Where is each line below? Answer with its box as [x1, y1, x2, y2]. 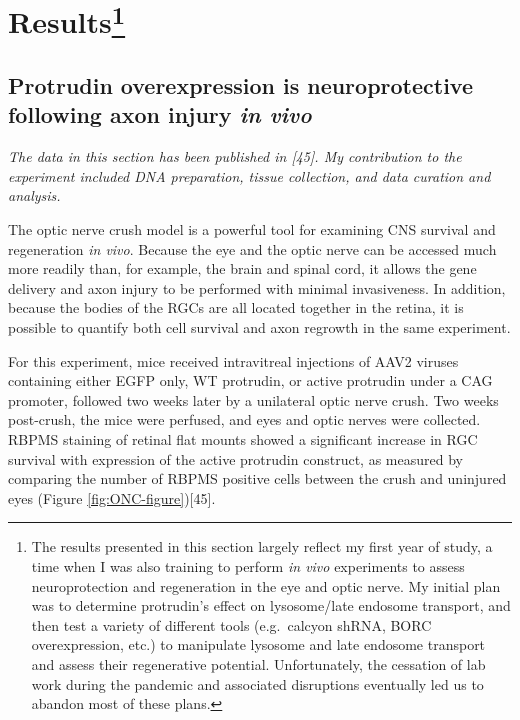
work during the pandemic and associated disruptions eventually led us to [31, 673, 484, 694]
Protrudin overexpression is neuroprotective [8, 70, 474, 101]
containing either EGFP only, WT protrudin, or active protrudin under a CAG [8, 370, 493, 391]
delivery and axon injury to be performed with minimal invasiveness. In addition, [8, 277, 506, 298]
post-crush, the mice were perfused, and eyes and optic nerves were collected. [8, 409, 481, 430]
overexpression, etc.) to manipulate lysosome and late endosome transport [31, 634, 486, 655]
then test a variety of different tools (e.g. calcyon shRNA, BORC [31, 614, 432, 635]
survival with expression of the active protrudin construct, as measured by [8, 448, 463, 469]
